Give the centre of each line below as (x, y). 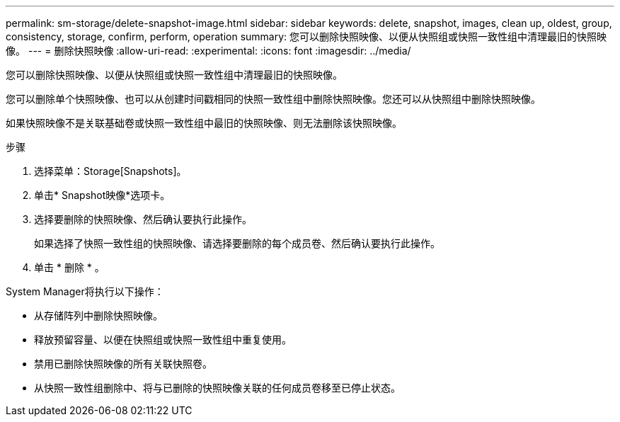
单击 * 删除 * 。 (69, 267)
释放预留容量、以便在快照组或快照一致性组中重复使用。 (163, 340)
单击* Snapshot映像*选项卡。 (102, 195)
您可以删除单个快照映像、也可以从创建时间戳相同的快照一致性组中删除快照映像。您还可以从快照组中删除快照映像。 (273, 99)
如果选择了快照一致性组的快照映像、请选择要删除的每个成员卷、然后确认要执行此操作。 (237, 243)
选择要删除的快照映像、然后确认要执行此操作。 (143, 219)
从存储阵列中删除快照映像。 (98, 315)
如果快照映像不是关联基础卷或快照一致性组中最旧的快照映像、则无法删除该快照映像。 (204, 123)
